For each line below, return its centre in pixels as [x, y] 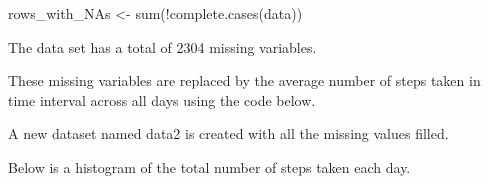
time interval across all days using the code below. [162, 99]
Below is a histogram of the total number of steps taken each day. [209, 166]
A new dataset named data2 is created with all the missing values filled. [228, 133]
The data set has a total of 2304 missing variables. [162, 46]
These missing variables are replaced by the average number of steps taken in [244, 80]
